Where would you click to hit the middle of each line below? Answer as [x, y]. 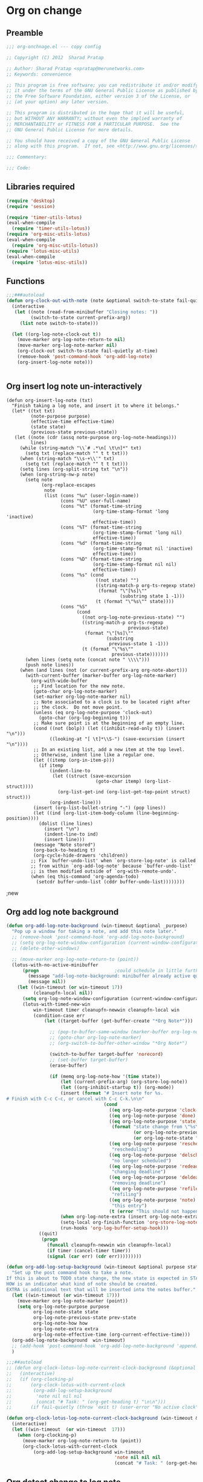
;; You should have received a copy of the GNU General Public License [98, 141]
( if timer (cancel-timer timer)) [89, 1250]
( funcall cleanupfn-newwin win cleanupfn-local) [109, 1245]
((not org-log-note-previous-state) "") [134, 617]
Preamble [25, 33]
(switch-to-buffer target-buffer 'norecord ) [106, 1054]
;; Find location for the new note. [79, 686]
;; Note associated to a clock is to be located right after [111, 702]
